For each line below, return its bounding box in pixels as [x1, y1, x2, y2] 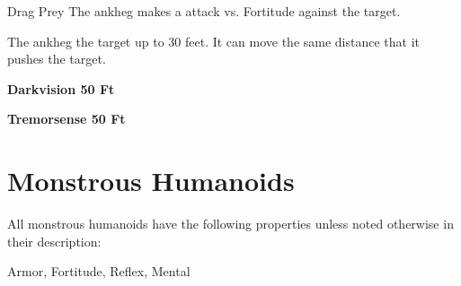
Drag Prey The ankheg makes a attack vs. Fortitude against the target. [7, 2, 401, 20]
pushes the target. [7, 49, 106, 68]
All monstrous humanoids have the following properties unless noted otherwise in [7, 214, 454, 233]
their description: [7, 231, 102, 250]
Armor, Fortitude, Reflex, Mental [7, 262, 191, 281]
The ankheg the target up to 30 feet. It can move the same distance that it [7, 31, 421, 50]
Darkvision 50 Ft [7, 79, 115, 98]
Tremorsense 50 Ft [7, 109, 126, 128]
